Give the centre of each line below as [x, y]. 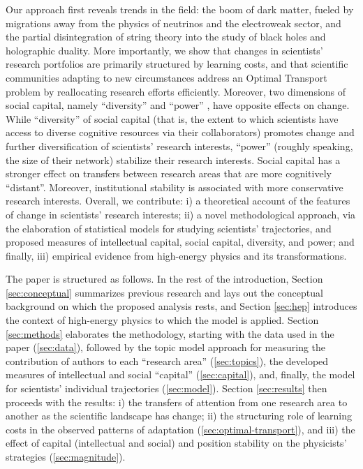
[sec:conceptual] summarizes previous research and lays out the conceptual [164, 292]
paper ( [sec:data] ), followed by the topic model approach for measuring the [166, 347]
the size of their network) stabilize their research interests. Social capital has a [173, 159]
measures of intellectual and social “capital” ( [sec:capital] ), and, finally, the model [180, 374]
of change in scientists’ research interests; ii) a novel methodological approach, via [181, 214]
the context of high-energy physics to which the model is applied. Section [162, 320]
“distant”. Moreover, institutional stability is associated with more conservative [175, 187]
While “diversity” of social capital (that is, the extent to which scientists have [172, 118]
